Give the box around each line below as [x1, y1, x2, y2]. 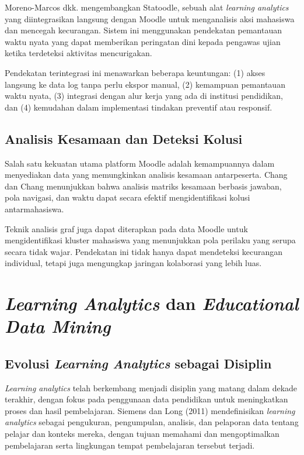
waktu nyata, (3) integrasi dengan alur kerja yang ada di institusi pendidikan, [5, 89, 283, 102]
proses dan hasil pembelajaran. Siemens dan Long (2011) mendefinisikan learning [5, 404, 295, 416]
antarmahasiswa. [5, 202, 64, 215]
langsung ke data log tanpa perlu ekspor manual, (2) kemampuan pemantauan [5, 78, 285, 90]
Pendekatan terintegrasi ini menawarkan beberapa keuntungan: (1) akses [5, 66, 265, 78]
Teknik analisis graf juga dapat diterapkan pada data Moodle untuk [5, 222, 248, 235]
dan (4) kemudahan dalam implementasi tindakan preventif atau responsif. [5, 101, 272, 113]
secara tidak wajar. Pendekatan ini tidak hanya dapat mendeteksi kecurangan [5, 245, 283, 257]
